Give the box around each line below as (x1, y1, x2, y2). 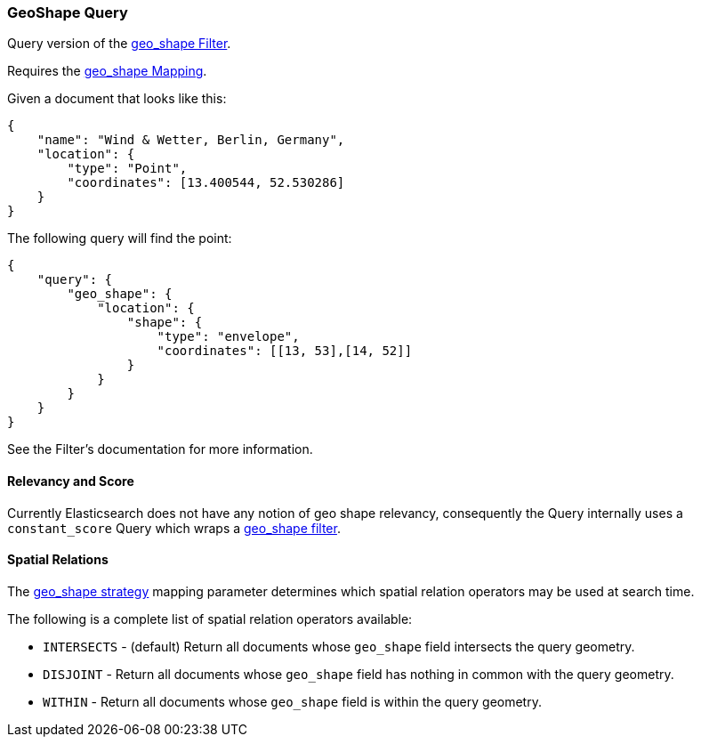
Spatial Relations (7, 552, 109, 568)
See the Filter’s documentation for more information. (7, 441, 313, 457)
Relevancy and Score (7, 473, 134, 489)
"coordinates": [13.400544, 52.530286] (67, 175, 345, 190)
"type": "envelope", (157, 329, 300, 344)
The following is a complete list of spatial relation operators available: (7, 611, 413, 627)
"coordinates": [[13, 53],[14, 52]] (157, 344, 413, 359)
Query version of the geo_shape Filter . (7, 36, 231, 52)
